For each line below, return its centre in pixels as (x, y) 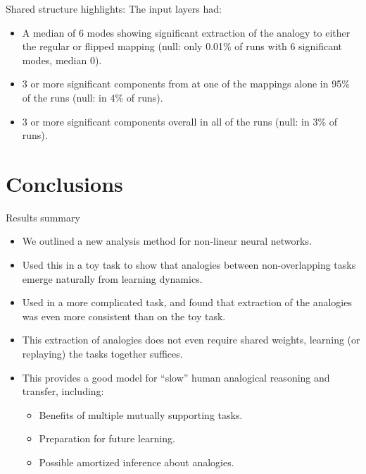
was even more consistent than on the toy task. (124, 316)
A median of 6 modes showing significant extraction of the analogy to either (186, 32)
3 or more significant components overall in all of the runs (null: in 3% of (180, 121)
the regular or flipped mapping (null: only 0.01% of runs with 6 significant (182, 46)
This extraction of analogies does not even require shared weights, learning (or (191, 340)
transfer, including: (63, 391)
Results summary (43, 217)
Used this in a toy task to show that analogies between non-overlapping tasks (189, 265)
